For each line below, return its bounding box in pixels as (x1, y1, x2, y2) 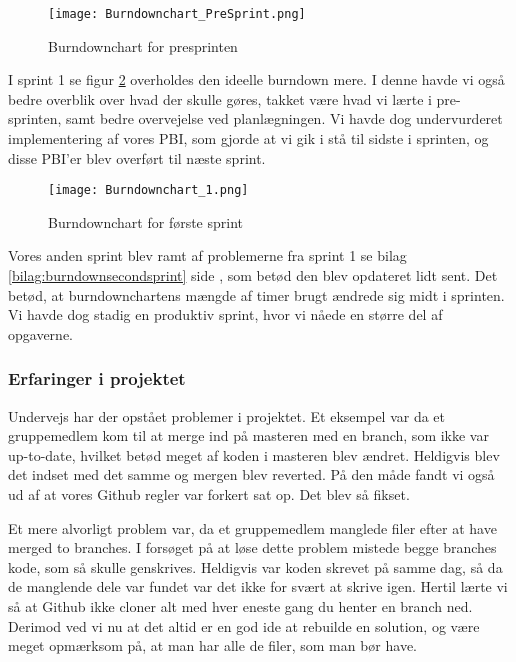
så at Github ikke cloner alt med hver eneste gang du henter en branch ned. (8, 596, 473, 616)
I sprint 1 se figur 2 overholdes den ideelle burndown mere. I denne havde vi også (8, 69, 505, 90)
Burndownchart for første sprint (48, 211, 244, 232)
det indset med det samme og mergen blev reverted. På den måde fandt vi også (8, 464, 495, 485)
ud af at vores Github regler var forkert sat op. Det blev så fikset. (8, 484, 410, 505)
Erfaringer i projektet (8, 366, 186, 391)
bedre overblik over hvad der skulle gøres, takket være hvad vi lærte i (8, 88, 432, 109)
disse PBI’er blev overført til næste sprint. (8, 147, 266, 168)
